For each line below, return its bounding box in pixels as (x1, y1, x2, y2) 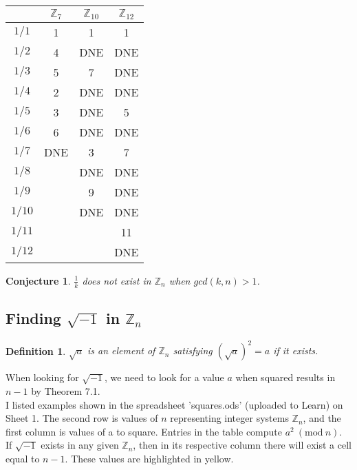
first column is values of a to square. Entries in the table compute (6, 424, 283, 438)
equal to (6, 451, 40, 466)
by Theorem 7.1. (31, 384, 100, 398)
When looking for (6, 370, 79, 385)
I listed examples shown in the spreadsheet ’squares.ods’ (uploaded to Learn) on (6, 397, 343, 411)
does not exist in (82, 273, 151, 287)
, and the (303, 411, 341, 425)
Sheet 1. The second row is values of (6, 411, 158, 425)
